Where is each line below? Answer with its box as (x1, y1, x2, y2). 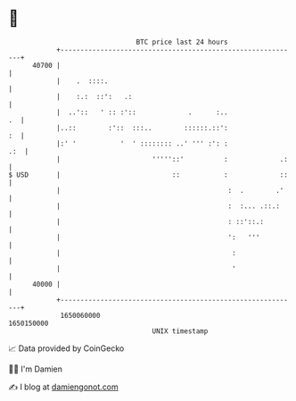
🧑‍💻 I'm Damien (8, 363, 63, 374)
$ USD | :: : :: (8, 170, 289, 180)
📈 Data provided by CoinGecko (8, 343, 125, 354)
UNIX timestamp (152, 326, 209, 336)
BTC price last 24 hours (136, 38, 228, 46)
